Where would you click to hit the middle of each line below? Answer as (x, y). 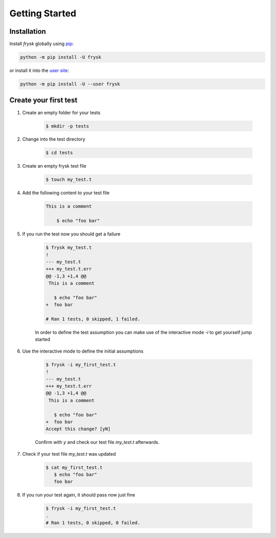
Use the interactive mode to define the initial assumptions (83, 351)
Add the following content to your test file (66, 193)
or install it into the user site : (39, 71)
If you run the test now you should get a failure (71, 234)
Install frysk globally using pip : (42, 44)
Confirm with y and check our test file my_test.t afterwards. (97, 442)
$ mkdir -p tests (67, 126)
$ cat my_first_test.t (74, 467)
